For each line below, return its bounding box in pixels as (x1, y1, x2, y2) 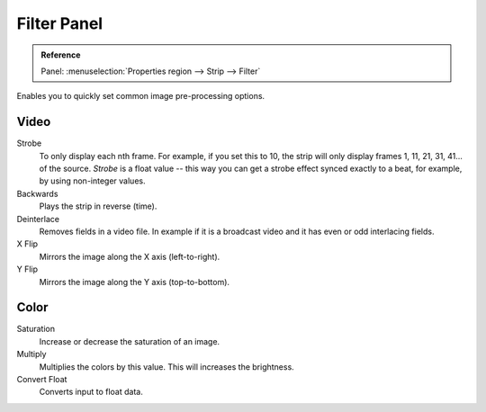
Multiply (16, 349, 47, 360)
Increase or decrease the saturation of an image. (39, 336, 220, 346)
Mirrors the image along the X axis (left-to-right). (39, 251, 220, 262)
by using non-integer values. (39, 175, 146, 186)
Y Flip (16, 264, 39, 274)
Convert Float (16, 374, 67, 384)
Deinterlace (16, 213, 60, 224)
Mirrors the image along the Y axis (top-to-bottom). (39, 276, 229, 287)
